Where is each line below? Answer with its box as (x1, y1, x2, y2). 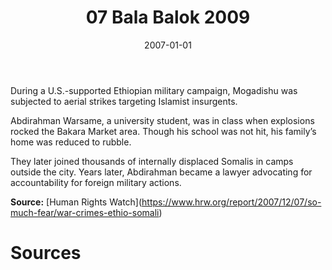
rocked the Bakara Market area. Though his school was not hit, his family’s (10, 125, 317, 137)
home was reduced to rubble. (10, 136, 132, 148)
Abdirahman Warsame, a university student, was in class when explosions (10, 114, 315, 126)
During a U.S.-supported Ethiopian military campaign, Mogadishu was (10, 84, 298, 96)
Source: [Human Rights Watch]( (10, 196, 143, 208)
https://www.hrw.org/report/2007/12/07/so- (141, 196, 322, 208)
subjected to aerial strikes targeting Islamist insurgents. (10, 95, 238, 107)
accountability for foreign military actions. (10, 176, 182, 188)
